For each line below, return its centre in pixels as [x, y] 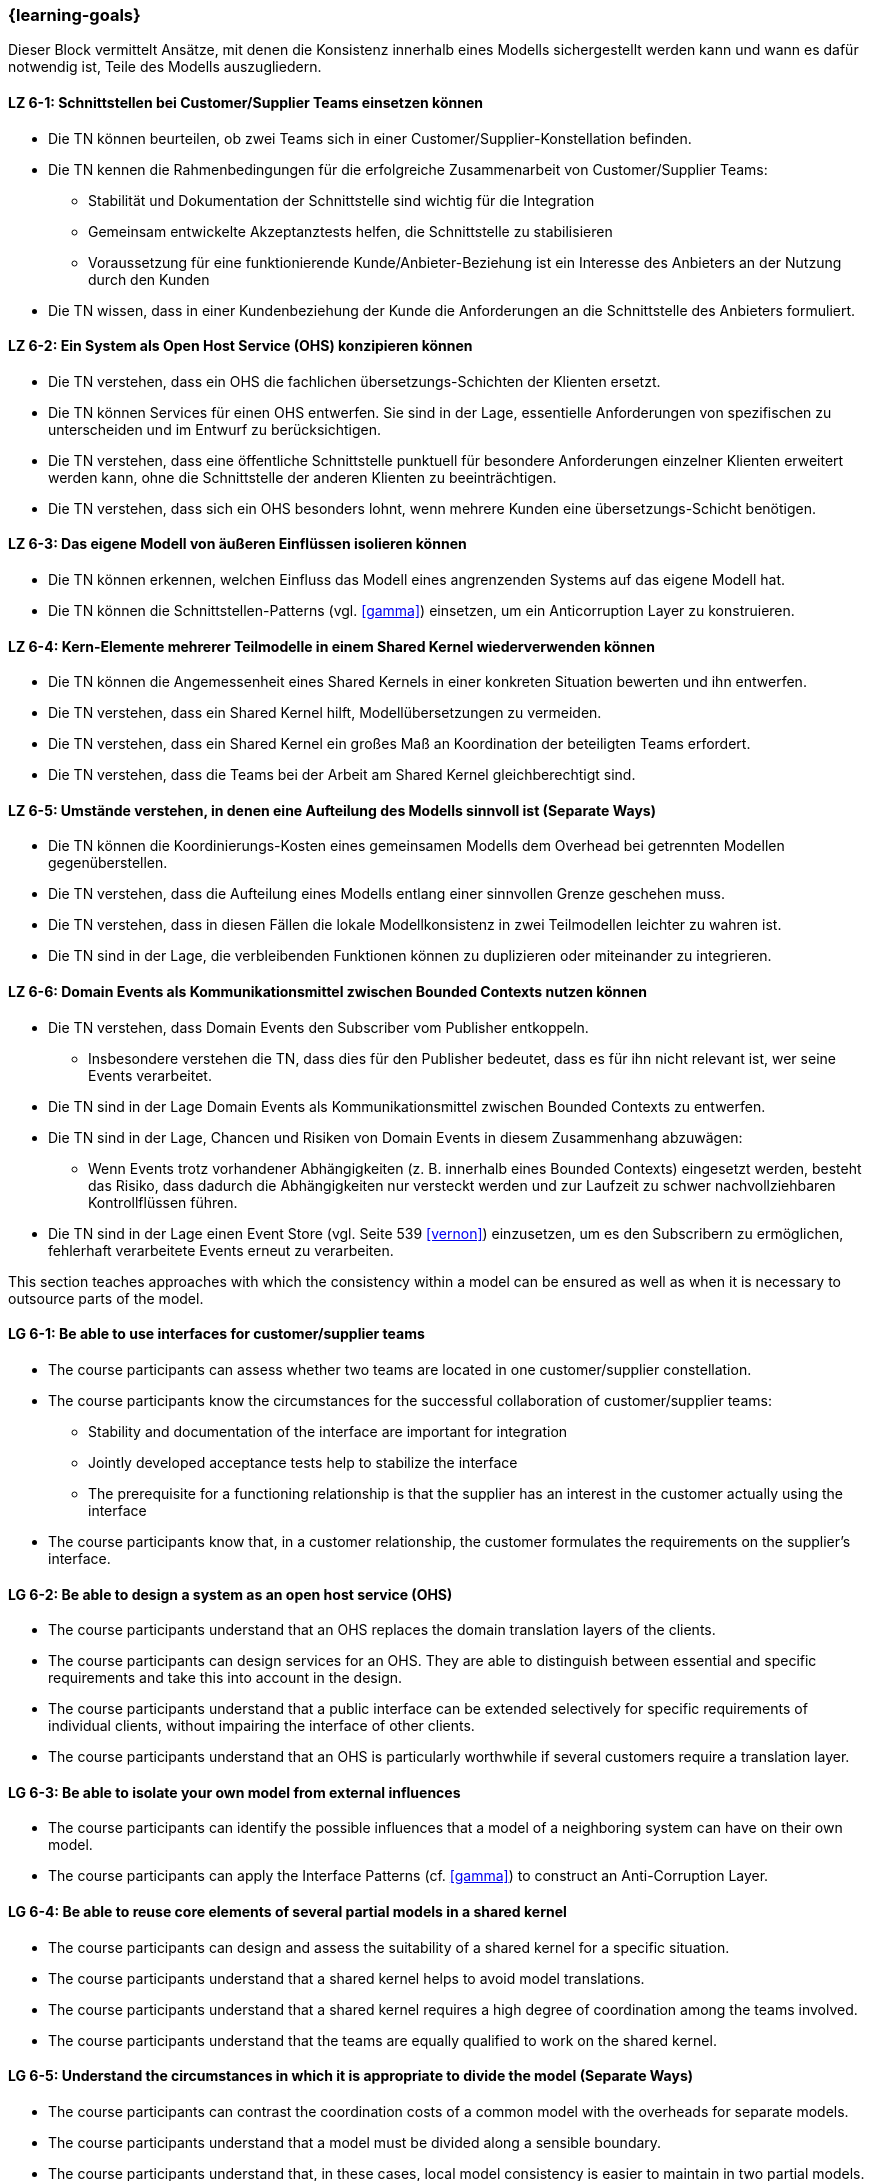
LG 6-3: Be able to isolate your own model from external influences [234, 1792]
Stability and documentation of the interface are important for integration [328, 1431]
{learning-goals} [74, 15]
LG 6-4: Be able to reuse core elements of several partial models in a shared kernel [287, 1911]
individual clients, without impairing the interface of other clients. [261, 1726]
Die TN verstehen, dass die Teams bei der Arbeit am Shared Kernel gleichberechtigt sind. [342, 775]
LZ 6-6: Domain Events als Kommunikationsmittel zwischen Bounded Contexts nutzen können [328, 992]
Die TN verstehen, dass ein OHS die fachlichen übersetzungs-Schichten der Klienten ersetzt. [354, 381]
